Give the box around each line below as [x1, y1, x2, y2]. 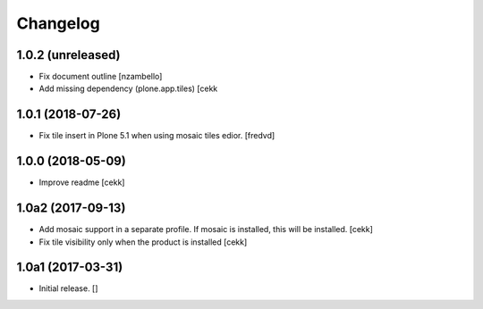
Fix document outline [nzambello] [38, 71, 163, 82]
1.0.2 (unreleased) [16, 47, 121, 63]
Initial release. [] [38, 283, 98, 294]
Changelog [16, 13, 100, 33]
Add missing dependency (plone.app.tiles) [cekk [38, 83, 218, 94]
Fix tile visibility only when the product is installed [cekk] [38, 237, 248, 247]
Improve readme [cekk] [38, 177, 125, 188]
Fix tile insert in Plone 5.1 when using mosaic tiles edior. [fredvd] [38, 130, 275, 141]
